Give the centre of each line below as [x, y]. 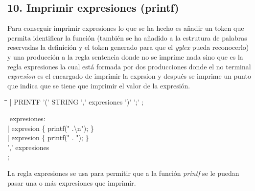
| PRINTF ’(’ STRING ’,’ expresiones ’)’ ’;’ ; [76, 102]
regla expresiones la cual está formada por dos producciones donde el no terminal [129, 66]
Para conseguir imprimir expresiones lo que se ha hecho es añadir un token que [126, 28]
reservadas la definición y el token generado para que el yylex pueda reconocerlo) [128, 47]
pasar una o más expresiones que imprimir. [72, 182]
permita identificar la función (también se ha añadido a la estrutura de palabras [127, 37]
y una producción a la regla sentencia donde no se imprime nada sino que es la [125, 56]
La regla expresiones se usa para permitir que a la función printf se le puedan [123, 173]
